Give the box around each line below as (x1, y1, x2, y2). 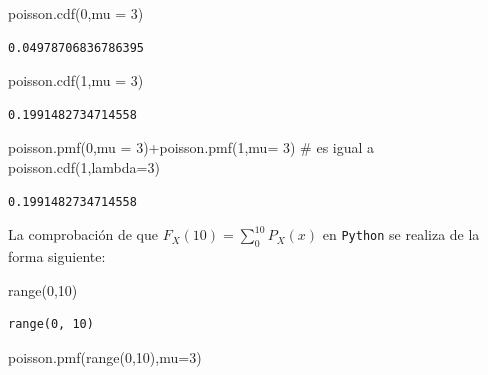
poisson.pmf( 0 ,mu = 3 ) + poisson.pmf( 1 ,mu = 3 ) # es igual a (8, 137, 375, 158)
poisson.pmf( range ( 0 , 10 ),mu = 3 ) (8, 346, 202, 367)
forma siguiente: (8, 245, 106, 266)
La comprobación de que (8, 224, 158, 245)
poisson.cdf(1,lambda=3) (8, 156, 160, 177)
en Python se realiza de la (322, 224, 480, 245)
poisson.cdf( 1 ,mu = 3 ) (8, 70, 144, 91)
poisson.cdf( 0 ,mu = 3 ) (8, 3, 144, 23)
